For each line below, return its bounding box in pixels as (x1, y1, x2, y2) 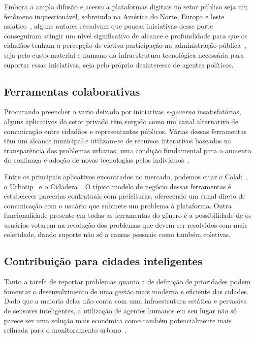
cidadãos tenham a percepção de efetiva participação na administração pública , (4, 40, 246, 50)
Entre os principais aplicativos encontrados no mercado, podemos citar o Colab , (4, 171, 248, 181)
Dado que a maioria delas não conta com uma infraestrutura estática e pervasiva (4, 296, 247, 306)
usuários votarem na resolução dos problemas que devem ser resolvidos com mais (4, 219, 248, 230)
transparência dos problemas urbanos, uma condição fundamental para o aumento (4, 145, 251, 155)
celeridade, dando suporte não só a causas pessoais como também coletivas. (4, 229, 231, 239)
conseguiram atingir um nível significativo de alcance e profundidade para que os (4, 30, 248, 40)
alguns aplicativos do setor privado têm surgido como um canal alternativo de (4, 116, 239, 126)
